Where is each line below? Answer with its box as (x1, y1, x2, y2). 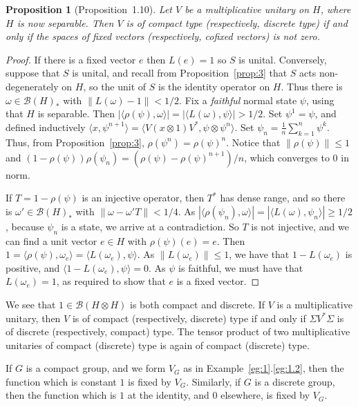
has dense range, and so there (220, 190, 346, 205)
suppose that (6, 66, 60, 80)
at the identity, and (127, 388, 209, 402)
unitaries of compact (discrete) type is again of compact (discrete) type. (6, 337, 310, 352)
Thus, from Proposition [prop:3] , (6, 135, 144, 149)
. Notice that (226, 135, 281, 149)
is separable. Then (37, 106, 115, 121)
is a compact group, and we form (26, 361, 166, 375)
